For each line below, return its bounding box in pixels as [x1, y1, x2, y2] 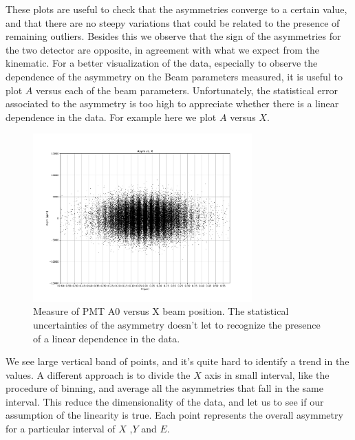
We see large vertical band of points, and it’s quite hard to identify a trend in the [6, 354, 349, 368]
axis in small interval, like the [204, 367, 330, 382]
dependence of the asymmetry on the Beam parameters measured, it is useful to [6, 69, 343, 83]
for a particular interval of [6, 421, 116, 436]
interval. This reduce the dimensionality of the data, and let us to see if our [6, 394, 324, 408]
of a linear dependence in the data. [33, 331, 180, 345]
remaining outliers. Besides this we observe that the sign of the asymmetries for [6, 29, 341, 43]
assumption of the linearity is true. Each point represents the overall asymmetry [6, 408, 343, 422]
